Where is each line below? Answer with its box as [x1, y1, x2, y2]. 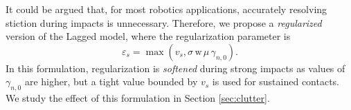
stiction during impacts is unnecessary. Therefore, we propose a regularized [6, 15, 322, 30]
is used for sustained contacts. [212, 74, 340, 89]
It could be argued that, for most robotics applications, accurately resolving [6, 2, 327, 16]
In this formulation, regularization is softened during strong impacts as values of [6, 60, 345, 75]
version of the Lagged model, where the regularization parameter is [6, 29, 291, 43]
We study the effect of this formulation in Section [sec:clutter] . [6, 91, 270, 105]
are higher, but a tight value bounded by [24, 74, 198, 89]
